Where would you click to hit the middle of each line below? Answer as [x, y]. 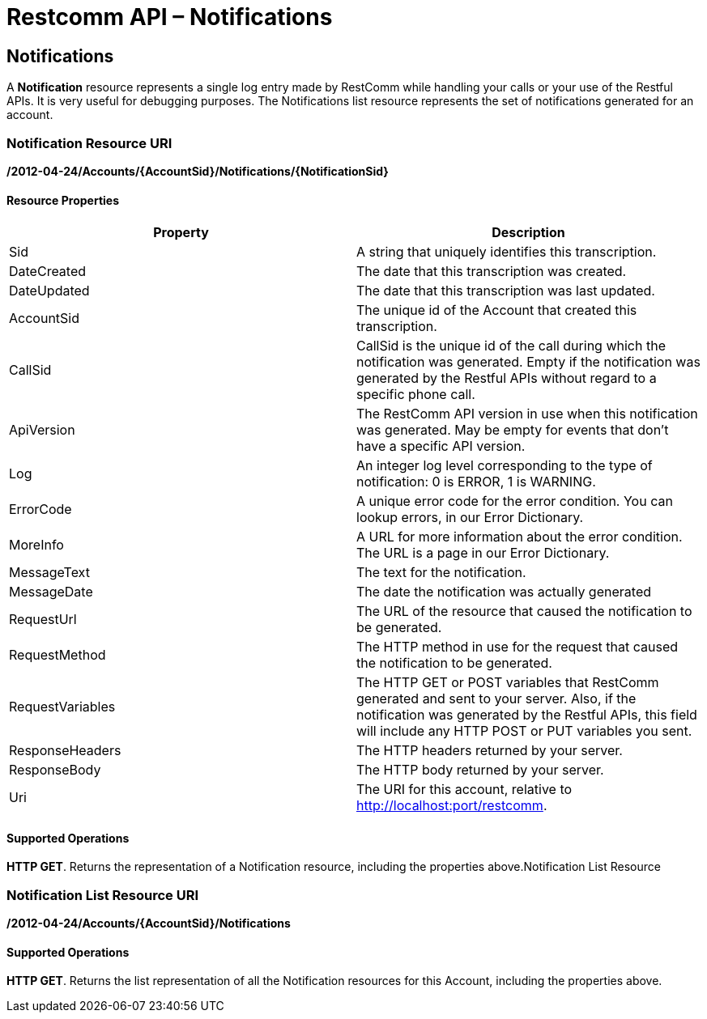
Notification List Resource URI [103, 895]
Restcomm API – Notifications [170, 17]
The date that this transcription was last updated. [506, 291]
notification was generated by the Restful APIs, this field [527, 715]
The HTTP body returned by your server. [480, 770]
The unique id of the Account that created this [497, 310]
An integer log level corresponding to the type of [505, 466]
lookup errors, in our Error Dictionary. [470, 518]
